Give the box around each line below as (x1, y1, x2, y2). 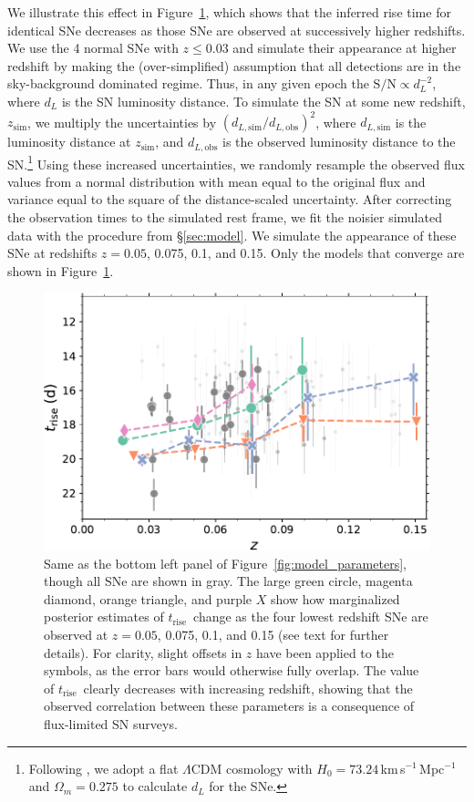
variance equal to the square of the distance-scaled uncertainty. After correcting (7, 190, 452, 209)
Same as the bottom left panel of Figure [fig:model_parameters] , (44, 553, 407, 572)
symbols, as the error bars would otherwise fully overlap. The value (44, 661, 419, 680)
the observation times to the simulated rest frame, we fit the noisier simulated (7, 207, 442, 226)
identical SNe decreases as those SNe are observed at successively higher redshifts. (7, 20, 466, 39)
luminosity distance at (7, 132, 131, 151)
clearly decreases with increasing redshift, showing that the (83, 678, 413, 697)
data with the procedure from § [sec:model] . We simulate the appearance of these (7, 225, 457, 244)
